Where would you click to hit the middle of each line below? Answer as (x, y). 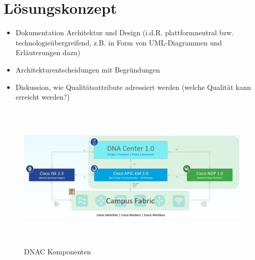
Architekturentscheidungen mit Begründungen (88, 69)
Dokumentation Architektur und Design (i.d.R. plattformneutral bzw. (124, 32)
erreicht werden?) (43, 97)
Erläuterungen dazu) (48, 52)
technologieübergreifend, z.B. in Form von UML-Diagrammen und (119, 42)
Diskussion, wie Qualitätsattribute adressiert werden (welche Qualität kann (133, 87)
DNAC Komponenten (58, 251)
